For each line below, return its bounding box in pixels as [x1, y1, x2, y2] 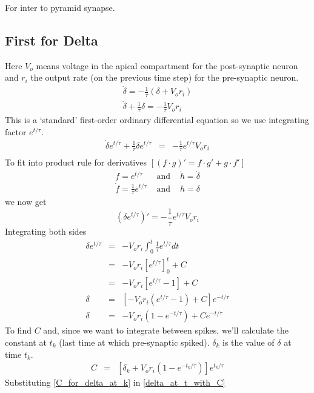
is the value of [222, 335, 275, 348]
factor [5, 125, 27, 138]
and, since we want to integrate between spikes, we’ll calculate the [43, 324, 289, 337]
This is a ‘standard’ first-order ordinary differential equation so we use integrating [5, 113, 309, 126]
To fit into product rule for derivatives [5, 156, 147, 169]
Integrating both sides [5, 225, 87, 238]
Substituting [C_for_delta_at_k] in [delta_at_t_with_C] [5, 376, 225, 389]
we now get [5, 195, 47, 208]
